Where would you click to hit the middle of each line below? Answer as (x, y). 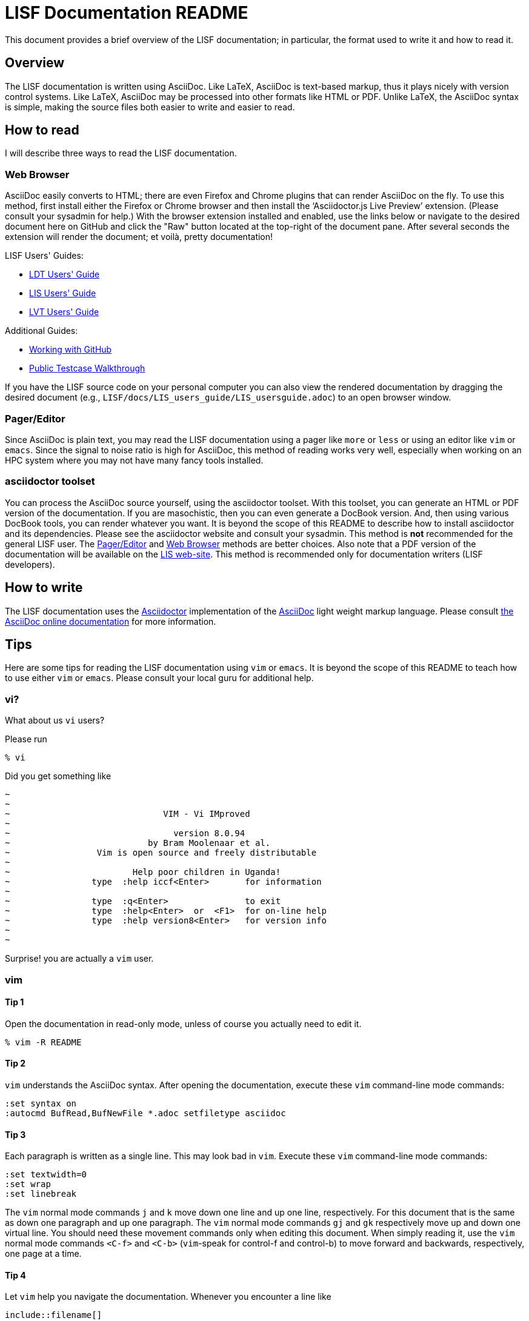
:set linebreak (41, 1194)
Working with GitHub (71, 350)
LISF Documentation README (127, 13)
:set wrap (28, 1184)
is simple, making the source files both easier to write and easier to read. (150, 107)
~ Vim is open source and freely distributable (161, 853)
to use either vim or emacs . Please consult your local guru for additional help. (159, 678)
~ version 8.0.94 (125, 834)
